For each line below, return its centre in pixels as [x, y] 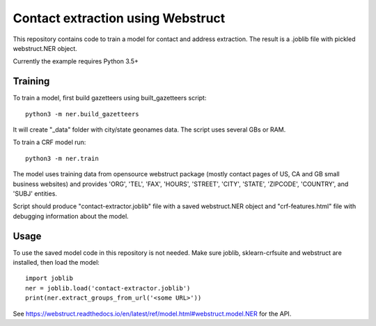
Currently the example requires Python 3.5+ [76, 61]
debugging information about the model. [71, 216]
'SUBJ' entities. [35, 193]
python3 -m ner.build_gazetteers [82, 114]
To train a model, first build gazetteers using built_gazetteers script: [110, 98]
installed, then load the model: [56, 263]
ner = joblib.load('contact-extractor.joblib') [108, 288]
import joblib [49, 278]
